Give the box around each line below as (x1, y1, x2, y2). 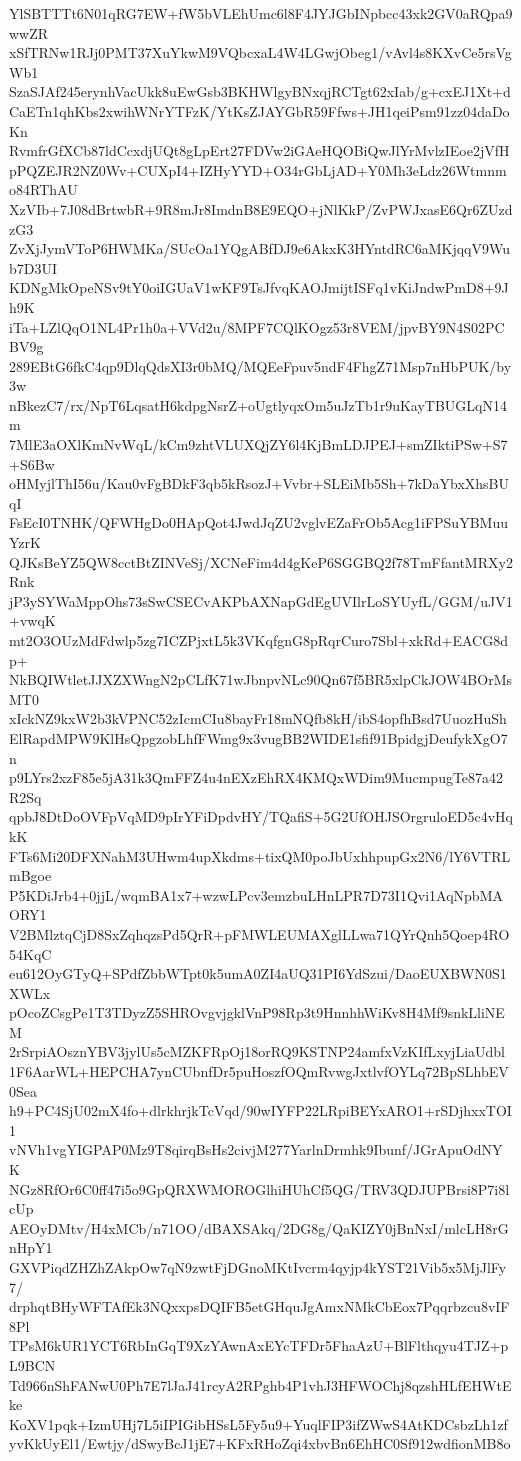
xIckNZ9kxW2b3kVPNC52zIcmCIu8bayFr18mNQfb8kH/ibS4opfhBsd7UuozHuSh (9, 708, 507, 729)
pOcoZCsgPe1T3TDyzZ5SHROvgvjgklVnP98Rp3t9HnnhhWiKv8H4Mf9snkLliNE (9, 1002, 505, 1023)
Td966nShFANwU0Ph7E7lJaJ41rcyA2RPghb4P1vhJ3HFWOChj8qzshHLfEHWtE (9, 1374, 512, 1395)
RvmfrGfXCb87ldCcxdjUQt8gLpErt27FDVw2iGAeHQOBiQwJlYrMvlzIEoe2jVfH (9, 140, 510, 161)
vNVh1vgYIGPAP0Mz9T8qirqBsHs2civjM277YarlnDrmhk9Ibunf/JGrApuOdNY (9, 1139, 503, 1160)
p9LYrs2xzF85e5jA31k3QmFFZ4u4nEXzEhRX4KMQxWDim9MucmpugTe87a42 (9, 767, 504, 788)
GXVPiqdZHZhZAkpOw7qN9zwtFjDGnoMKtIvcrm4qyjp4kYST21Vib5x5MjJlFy (9, 1257, 507, 1277)
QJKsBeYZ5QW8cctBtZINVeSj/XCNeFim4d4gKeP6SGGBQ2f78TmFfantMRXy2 (9, 551, 513, 572)
